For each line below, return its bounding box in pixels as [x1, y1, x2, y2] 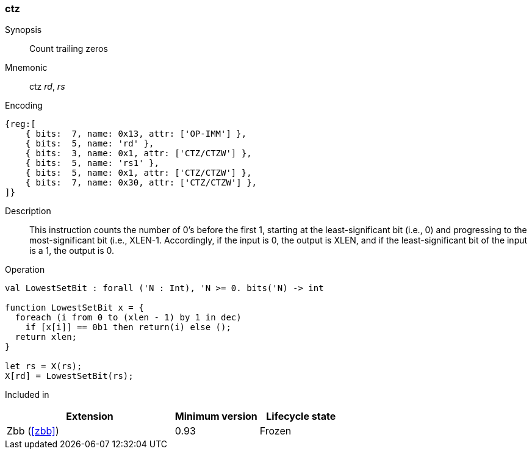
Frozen [259, 425, 292, 438]
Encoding [5, 100, 43, 111]
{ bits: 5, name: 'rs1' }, [25, 158, 159, 168]
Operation [5, 264, 45, 275]
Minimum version [174, 410, 257, 423]
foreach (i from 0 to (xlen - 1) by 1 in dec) [15, 312, 242, 323]
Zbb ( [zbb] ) [7, 425, 59, 438]
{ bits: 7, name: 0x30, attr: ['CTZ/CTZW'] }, [25, 178, 257, 188]
